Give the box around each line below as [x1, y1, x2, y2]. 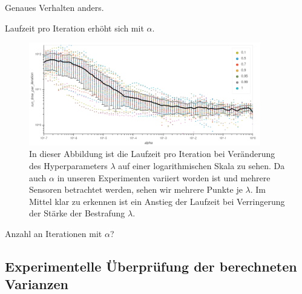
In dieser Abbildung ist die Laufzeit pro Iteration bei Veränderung [29, 147, 275, 160]
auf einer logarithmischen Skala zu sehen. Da [118, 159, 285, 172]
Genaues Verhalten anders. [5, 1, 104, 13]
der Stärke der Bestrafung [29, 207, 125, 219]
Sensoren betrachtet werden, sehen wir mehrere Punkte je [29, 183, 243, 196]
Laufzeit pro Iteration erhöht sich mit [5, 21, 144, 34]
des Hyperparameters [29, 159, 108, 172]
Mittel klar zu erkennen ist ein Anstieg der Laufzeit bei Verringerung [29, 195, 285, 207]
